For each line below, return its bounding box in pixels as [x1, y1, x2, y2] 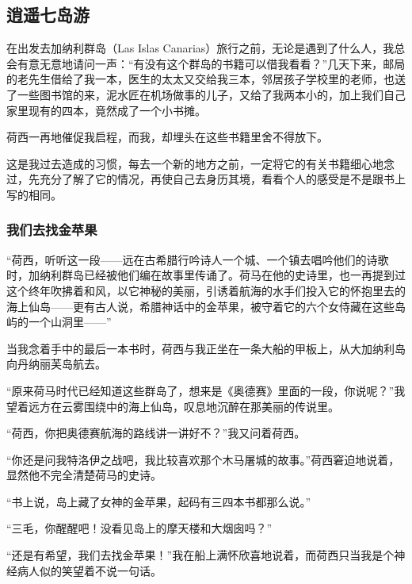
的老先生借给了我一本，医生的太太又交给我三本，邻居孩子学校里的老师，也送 [6, 71, 406, 87]
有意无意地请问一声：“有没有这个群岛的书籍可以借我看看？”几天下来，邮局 [17, 55, 406, 71]
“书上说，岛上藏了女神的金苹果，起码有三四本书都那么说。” [6, 493, 311, 509]
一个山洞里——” [28, 313, 112, 330]
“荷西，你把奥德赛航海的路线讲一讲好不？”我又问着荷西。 [6, 425, 306, 441]
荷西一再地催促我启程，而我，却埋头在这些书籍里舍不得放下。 [6, 129, 328, 145]
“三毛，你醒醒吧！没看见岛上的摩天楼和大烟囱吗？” [6, 520, 273, 536]
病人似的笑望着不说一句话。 [17, 562, 162, 578]
